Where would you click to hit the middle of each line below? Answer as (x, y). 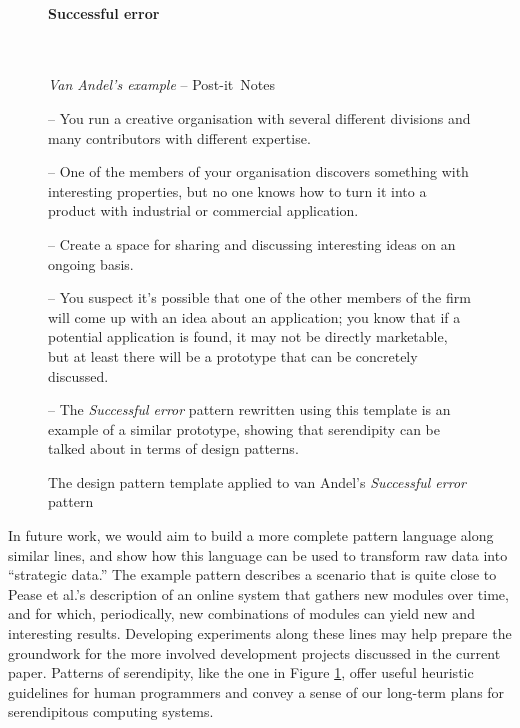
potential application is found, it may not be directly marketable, (248, 336)
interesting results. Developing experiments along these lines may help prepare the (260, 633)
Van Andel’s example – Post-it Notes (161, 84)
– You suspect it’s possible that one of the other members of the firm (259, 297)
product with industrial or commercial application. (203, 210)
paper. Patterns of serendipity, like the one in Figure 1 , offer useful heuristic (241, 672)
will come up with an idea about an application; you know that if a (254, 316)
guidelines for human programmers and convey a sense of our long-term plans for (256, 691)
